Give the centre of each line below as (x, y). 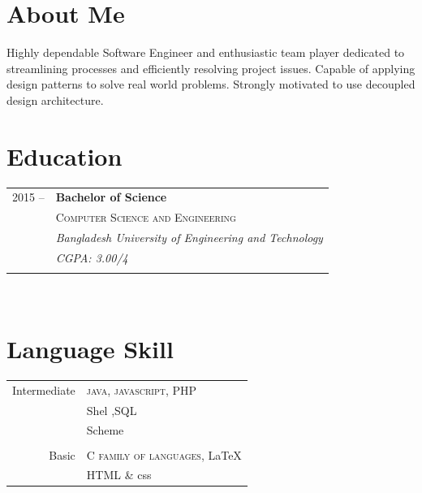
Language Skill (90, 349)
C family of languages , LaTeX (164, 454)
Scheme (105, 430)
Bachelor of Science (111, 197)
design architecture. (55, 99)
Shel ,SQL (112, 410)
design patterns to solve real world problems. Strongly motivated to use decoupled (211, 84)
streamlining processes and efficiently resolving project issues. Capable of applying (211, 68)
